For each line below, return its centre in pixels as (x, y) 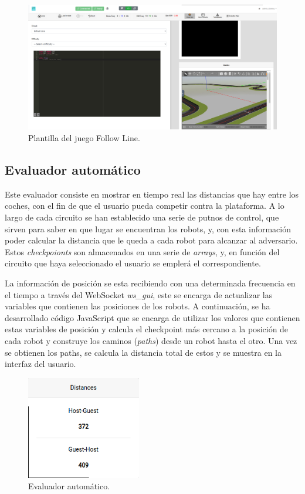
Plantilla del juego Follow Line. (84, 138)
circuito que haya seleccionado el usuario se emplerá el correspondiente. (133, 263)
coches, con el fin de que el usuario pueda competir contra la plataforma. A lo (145, 206)
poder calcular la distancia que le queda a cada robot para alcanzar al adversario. (151, 240)
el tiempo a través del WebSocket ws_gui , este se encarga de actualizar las (139, 294)
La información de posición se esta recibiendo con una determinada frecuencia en (150, 283)
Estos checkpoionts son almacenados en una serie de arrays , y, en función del (142, 251)
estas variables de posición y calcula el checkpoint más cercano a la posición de (147, 329)
